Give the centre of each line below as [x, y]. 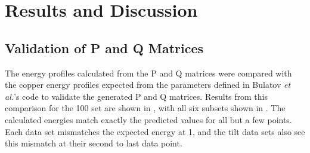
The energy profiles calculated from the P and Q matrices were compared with [148, 73]
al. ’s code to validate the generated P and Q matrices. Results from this [136, 96]
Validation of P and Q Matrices [104, 48]
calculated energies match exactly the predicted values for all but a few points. [148, 119]
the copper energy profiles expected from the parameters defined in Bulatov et [148, 85]
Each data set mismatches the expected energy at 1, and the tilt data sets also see [155, 131]
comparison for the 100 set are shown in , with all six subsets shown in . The [145, 108]
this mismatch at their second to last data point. [94, 143]
